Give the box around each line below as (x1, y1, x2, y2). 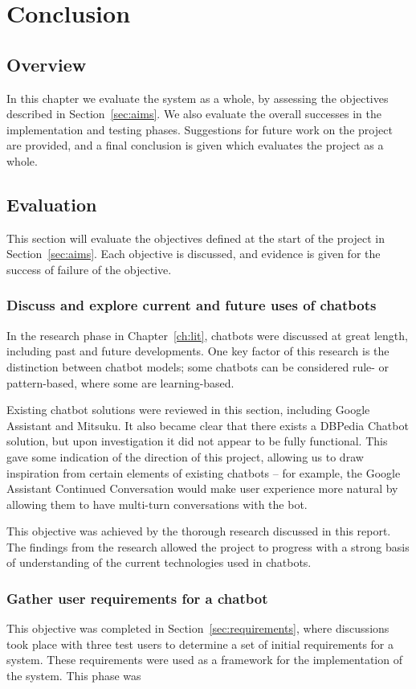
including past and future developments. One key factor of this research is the (6, 342, 389, 359)
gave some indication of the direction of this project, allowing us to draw (6, 448, 364, 465)
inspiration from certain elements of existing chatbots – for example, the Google (6, 464, 401, 481)
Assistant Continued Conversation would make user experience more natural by (6, 480, 398, 497)
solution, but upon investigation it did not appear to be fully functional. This (6, 433, 388, 449)
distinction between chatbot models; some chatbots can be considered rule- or (6, 358, 389, 375)
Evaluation (6, 191, 97, 216)
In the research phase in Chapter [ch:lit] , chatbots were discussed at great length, (6, 326, 408, 343)
